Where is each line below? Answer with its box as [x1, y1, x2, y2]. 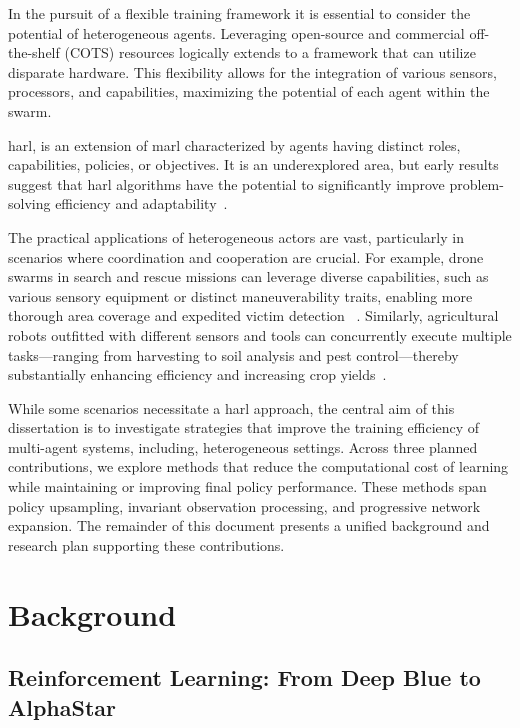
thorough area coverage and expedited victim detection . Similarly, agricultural [8, 305, 499, 326]
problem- [449, 173, 504, 194]
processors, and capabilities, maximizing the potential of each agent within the [8, 81, 490, 102]
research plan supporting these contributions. [8, 534, 285, 555]
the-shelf [8, 42, 60, 63]
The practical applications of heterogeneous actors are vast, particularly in [8, 226, 464, 247]
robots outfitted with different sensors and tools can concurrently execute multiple [8, 324, 512, 345]
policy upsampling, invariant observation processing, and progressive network [8, 495, 481, 516]
